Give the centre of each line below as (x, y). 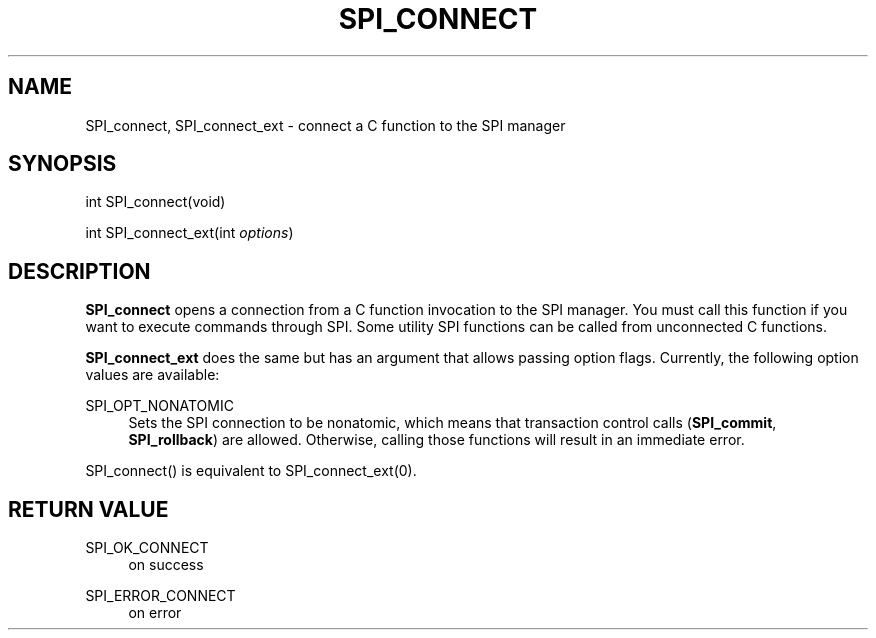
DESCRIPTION (79, 271)
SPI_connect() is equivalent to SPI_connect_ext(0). (251, 471)
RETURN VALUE (88, 509)
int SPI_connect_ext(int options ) (189, 233)
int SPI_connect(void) (155, 202)
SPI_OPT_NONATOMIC (159, 406)
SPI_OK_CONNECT (147, 548)
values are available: (152, 375)
